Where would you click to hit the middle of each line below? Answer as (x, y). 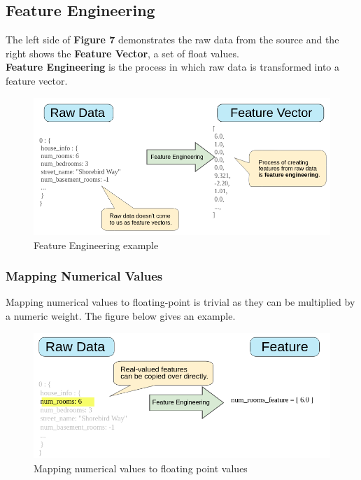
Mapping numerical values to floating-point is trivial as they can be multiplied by (180, 302)
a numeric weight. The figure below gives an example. (121, 315)
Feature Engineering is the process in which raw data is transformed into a (172, 67)
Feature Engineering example (96, 245)
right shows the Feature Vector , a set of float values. (122, 53)
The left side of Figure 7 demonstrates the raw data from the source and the (172, 40)
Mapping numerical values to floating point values (141, 468)
